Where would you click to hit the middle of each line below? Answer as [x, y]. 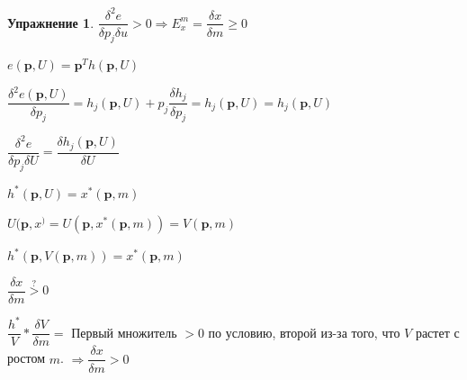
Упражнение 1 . [51, 22]
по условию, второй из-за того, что [304, 332]
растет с [437, 332]
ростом [27, 358]
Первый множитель [124, 332]
